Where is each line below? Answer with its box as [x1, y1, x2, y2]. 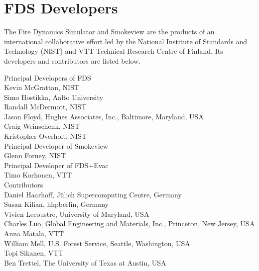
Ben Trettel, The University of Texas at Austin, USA [4, 257, 166, 268]
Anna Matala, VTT [4, 228, 64, 238]
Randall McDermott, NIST [4, 101, 87, 112]
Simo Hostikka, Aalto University [4, 91, 103, 102]
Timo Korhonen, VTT [4, 170, 72, 180]
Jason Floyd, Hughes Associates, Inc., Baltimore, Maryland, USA [4, 111, 204, 121]
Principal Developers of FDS [4, 72, 91, 83]
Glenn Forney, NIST [4, 150, 66, 161]
